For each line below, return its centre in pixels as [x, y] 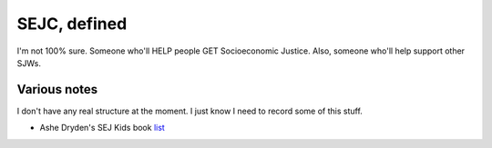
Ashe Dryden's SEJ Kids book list [102, 128]
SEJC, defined [72, 24]
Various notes [57, 89]
